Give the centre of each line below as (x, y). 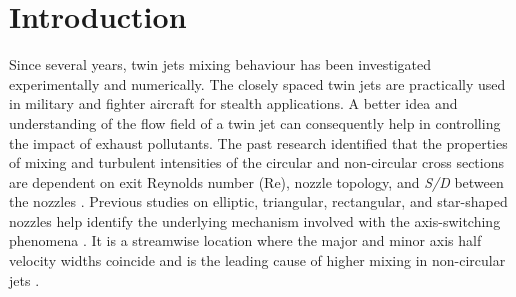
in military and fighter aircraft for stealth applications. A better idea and (233, 103)
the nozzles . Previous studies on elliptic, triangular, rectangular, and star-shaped (258, 201)
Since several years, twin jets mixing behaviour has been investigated (220, 64)
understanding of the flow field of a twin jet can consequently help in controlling (255, 122)
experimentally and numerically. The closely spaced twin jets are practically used (257, 83)
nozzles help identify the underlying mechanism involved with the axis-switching (255, 220)
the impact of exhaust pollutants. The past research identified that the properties (258, 142)
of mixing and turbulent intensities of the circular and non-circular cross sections (256, 162)
